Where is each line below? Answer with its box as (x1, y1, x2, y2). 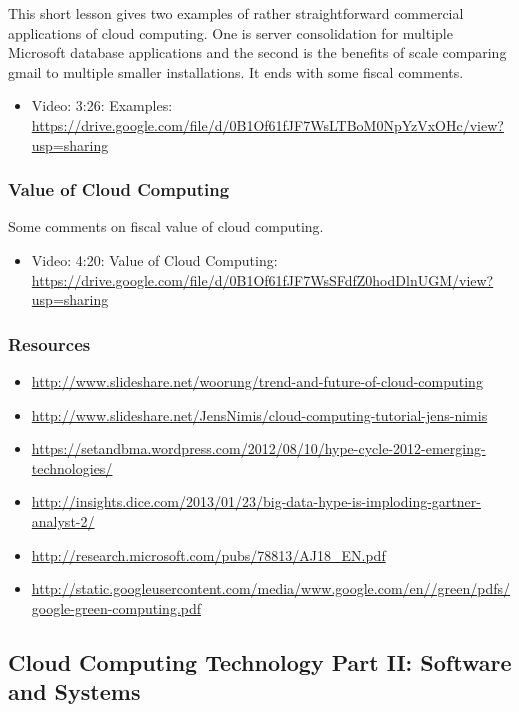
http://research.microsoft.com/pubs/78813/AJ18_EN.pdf (31, 544, 386, 565)
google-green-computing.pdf (31, 597, 202, 618)
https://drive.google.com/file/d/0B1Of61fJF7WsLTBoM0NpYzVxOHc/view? (31, 114, 504, 135)
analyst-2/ (31, 510, 95, 531)
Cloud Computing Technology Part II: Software (8, 646, 512, 677)
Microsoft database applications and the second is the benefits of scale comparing (8, 42, 507, 63)
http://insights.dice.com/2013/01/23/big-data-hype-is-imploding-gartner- (31, 491, 481, 512)
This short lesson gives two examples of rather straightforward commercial (8, 3, 464, 23)
